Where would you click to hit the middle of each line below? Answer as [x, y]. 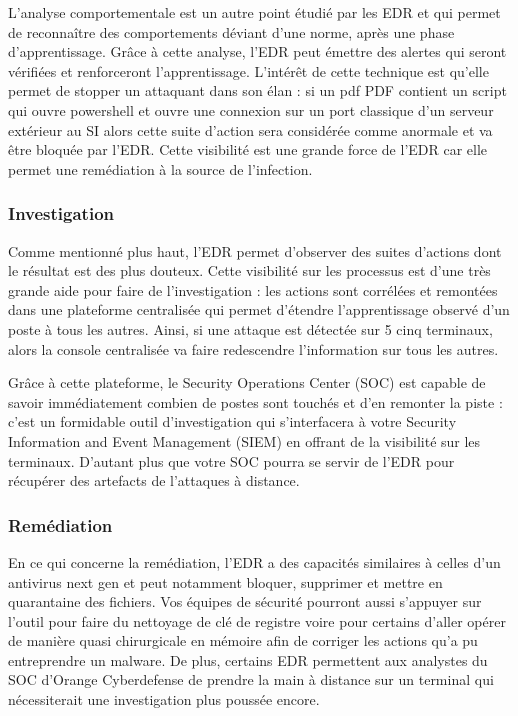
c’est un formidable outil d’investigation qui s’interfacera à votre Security [232, 421]
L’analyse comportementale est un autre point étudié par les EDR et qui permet [254, 12]
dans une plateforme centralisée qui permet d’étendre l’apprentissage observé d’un [259, 309]
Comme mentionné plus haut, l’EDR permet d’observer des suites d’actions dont [255, 250]
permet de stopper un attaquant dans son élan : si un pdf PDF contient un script [257, 90]
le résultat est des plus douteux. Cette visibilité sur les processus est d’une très [249, 270]
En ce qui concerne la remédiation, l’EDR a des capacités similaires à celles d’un [254, 561]
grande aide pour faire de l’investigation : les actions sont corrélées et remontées [253, 289]
